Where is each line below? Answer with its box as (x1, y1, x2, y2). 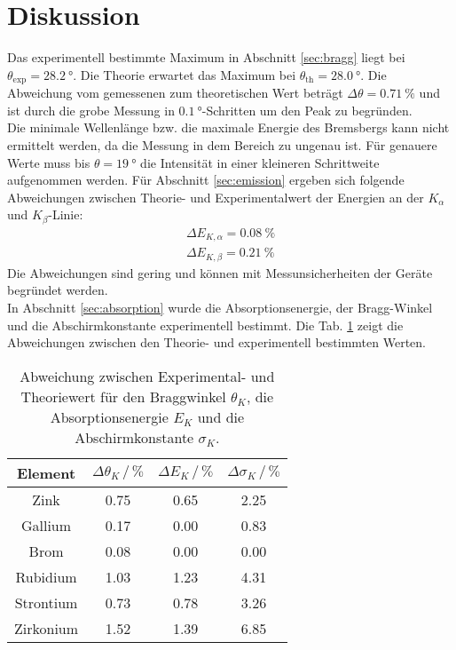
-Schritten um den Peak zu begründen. (201, 100, 413, 119)
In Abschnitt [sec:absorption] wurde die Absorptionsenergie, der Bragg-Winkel (7, 297, 433, 316)
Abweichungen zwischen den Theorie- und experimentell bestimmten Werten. (7, 333, 426, 352)
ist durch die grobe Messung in (7, 100, 175, 119)
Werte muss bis (7, 153, 90, 171)
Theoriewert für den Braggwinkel (20, 385, 226, 407)
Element (16, 462, 76, 483)
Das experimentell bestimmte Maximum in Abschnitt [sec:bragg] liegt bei (7, 48, 405, 67)
